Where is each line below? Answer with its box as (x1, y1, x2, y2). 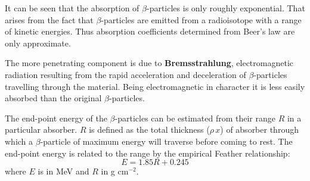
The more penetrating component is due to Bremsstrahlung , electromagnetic (5, 57, 294, 69)
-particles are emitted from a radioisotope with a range (101, 13, 302, 26)
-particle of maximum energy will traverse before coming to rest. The (40, 135, 293, 147)
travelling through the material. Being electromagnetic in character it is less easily (5, 80, 305, 92)
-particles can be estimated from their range (114, 111, 275, 124)
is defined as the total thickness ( (89, 123, 210, 136)
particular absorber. (5, 123, 77, 136)
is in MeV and (38, 165, 89, 177)
